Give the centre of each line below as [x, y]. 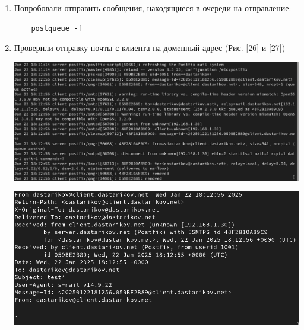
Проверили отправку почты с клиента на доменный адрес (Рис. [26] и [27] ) [150, 48]
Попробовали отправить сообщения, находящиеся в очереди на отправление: [153, 8]
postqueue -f [57, 28]
